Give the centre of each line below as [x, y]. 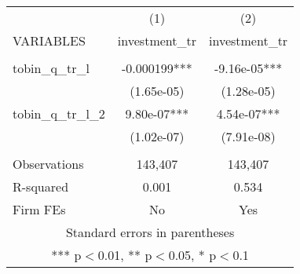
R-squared [41, 186]
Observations [48, 164]
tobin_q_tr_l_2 [59, 113]
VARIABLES [49, 40]
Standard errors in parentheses [150, 232]
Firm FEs [39, 209]
